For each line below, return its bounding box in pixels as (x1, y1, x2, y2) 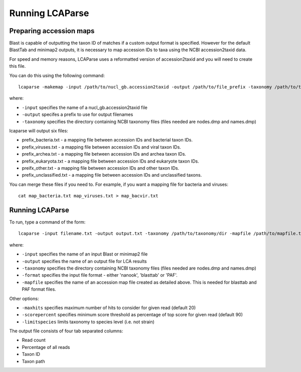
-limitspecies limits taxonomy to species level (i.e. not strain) (22, 319, 155, 325)
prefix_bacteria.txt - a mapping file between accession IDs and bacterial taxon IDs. (22, 137, 193, 143)
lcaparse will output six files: (9, 128, 68, 134)
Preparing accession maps (9, 27, 95, 35)
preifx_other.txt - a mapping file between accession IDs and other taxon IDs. (22, 165, 180, 171)
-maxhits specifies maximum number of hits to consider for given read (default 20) (22, 304, 196, 311)
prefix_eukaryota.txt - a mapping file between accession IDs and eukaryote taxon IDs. (22, 158, 199, 164)
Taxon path (22, 358, 45, 364)
